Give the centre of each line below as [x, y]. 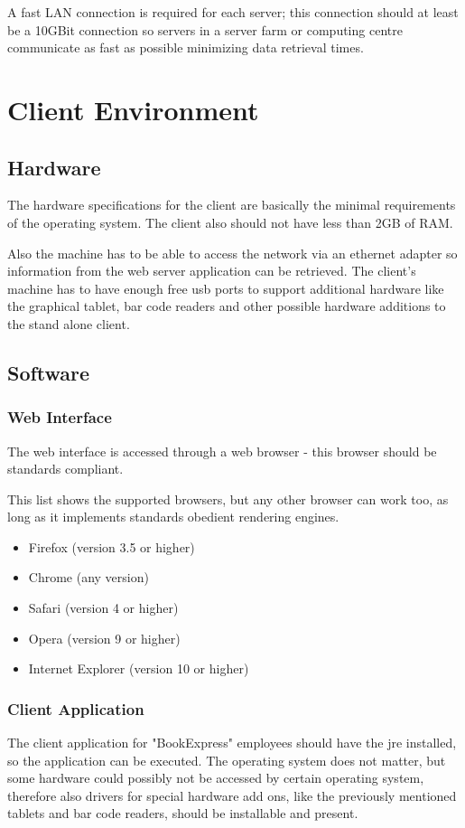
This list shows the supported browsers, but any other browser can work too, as [228, 499]
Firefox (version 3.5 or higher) [112, 546]
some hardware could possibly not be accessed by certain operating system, [216, 778]
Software [49, 372]
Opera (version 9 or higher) [104, 638]
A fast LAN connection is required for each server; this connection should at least [233, 12]
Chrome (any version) [88, 577]
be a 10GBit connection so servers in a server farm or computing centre [205, 29]
